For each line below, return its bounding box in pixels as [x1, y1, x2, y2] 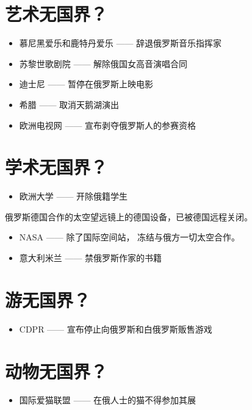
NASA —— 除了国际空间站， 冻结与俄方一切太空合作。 [19, 231, 240, 243]
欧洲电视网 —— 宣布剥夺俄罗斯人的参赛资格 [19, 118, 196, 131]
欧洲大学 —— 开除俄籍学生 [19, 190, 128, 203]
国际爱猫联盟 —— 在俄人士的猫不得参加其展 [19, 394, 196, 406]
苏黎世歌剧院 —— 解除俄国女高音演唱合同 [19, 57, 188, 70]
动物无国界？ [5, 358, 108, 383]
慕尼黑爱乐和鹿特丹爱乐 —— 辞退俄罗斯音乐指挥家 [19, 37, 222, 49]
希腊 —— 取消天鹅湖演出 [19, 98, 120, 110]
